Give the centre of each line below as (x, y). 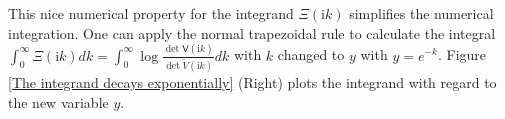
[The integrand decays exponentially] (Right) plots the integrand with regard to (252, 82)
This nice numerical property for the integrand (151, 13)
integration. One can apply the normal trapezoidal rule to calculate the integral (252, 32)
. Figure (462, 54)
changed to (311, 54)
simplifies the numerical (421, 13)
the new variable (58, 102)
